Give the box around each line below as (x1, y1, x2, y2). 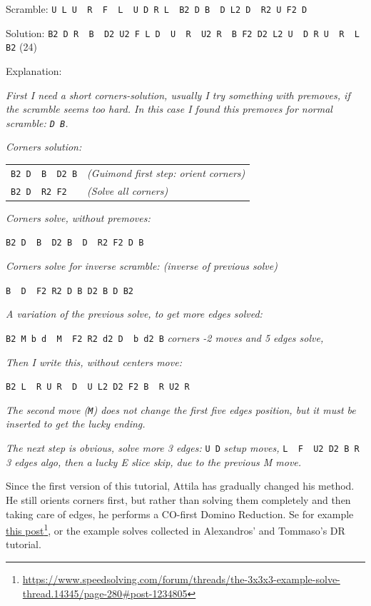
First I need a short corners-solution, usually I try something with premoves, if (6, 87, 350, 102)
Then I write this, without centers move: (6, 354, 182, 369)
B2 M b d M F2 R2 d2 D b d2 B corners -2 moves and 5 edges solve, (6, 330, 324, 345)
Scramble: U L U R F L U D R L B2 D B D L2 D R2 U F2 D (6, 1, 308, 16)
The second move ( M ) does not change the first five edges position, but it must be (6, 402, 356, 417)
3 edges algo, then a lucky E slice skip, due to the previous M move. (6, 454, 302, 469)
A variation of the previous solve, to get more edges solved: (6, 306, 263, 321)
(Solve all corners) (87, 183, 168, 198)
